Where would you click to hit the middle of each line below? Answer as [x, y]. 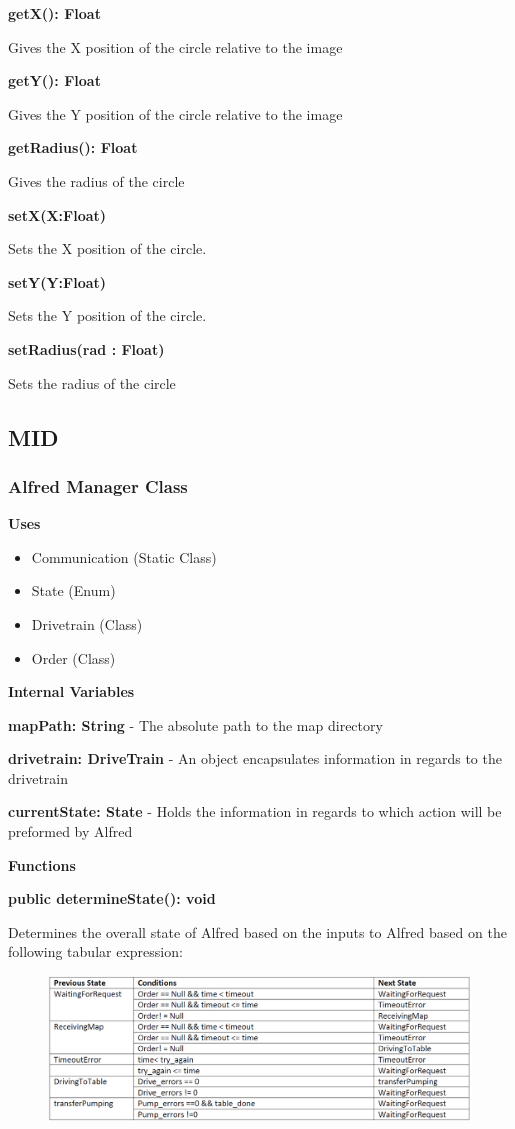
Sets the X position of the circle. [107, 248]
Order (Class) [73, 657]
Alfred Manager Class [98, 485]
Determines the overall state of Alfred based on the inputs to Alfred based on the [257, 931]
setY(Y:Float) [57, 281]
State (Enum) [73, 590]
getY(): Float [54, 80]
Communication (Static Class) [124, 556]
